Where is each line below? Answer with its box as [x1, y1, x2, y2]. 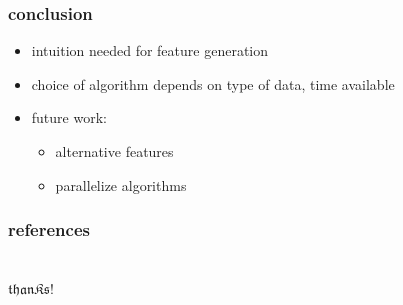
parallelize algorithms [55, 174, 187, 195]
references [8, 217, 90, 242]
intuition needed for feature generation [31, 40, 269, 61]
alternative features [55, 141, 174, 161]
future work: [31, 107, 107, 128]
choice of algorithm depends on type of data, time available [31, 73, 395, 94]
